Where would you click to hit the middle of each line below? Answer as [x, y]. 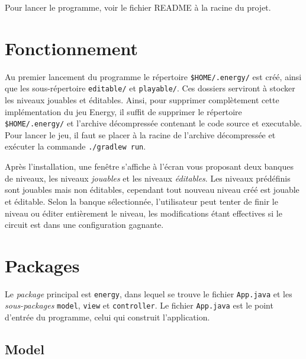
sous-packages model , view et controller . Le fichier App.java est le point [139, 305]
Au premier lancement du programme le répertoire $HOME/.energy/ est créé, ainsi [153, 76]
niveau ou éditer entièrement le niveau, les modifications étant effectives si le [144, 213]
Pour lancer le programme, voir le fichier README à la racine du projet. [138, 7]
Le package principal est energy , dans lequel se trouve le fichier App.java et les [149, 293]
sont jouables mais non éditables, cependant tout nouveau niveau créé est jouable [152, 190]
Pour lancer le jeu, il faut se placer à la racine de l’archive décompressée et [140, 134]
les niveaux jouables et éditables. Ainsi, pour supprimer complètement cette [142, 100]
